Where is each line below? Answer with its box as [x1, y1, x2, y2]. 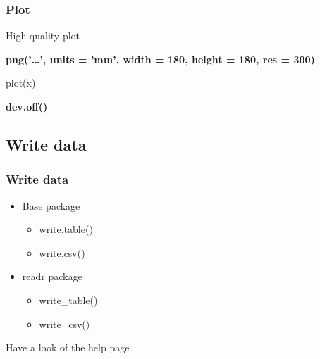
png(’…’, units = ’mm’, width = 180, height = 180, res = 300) [6, 51, 315, 66]
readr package [22, 269, 82, 284]
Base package [22, 198, 80, 213]
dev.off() [6, 99, 48, 113]
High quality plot [6, 28, 80, 43]
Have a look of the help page [6, 340, 130, 355]
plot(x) [6, 75, 36, 90]
